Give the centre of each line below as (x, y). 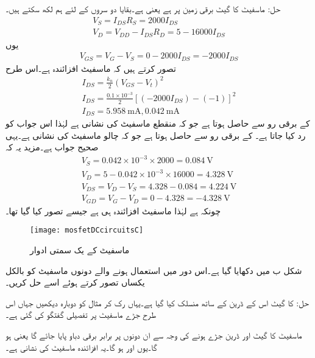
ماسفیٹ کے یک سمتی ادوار (80, 249)
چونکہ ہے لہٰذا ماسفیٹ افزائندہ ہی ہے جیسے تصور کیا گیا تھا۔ (113, 210)
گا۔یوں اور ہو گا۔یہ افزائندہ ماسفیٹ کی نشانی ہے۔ (81, 347)
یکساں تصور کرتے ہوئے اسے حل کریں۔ (75, 282)
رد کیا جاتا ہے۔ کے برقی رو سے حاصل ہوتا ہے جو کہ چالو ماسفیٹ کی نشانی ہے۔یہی (156, 135)
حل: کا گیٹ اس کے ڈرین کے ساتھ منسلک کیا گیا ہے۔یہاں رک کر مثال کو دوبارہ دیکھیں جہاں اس (157, 302)
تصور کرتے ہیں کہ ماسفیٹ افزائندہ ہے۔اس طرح (91, 68)
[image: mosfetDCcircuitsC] (87, 230)
